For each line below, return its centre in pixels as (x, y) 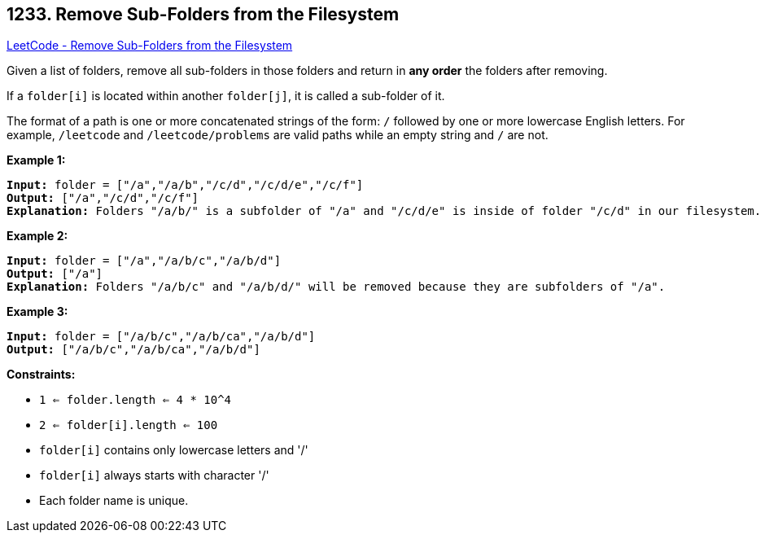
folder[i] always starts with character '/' (154, 475)
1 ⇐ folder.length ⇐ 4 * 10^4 (136, 400)
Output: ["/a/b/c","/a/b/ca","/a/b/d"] (133, 350)
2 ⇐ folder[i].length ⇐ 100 (129, 425)
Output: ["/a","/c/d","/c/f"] (103, 198)
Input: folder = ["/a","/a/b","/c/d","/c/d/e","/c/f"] (185, 185)
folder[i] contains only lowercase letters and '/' (174, 450)
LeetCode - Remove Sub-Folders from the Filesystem (150, 46)
